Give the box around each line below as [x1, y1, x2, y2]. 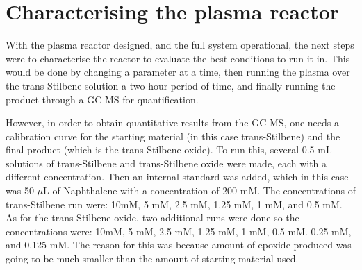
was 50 [6, 183, 34, 198]
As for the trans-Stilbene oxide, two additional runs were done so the [6, 210, 299, 225]
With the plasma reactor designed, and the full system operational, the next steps [6, 37, 354, 52]
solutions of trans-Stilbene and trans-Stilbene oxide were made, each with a [6, 155, 327, 170]
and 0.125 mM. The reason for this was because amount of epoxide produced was [6, 237, 352, 252]
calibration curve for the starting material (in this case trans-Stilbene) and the [6, 128, 340, 143]
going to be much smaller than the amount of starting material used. [6, 251, 299, 266]
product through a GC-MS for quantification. [6, 92, 199, 106]
